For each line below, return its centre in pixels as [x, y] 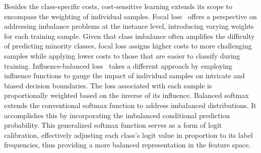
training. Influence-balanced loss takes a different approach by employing [118, 65]
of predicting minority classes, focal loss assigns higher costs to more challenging [128, 46]
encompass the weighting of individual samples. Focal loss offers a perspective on [130, 16]
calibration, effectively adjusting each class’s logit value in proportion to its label [129, 135]
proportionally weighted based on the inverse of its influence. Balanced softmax [126, 95]
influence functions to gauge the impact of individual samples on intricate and [124, 75]
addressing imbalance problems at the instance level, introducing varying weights [129, 26]
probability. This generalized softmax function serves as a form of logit [113, 125]
